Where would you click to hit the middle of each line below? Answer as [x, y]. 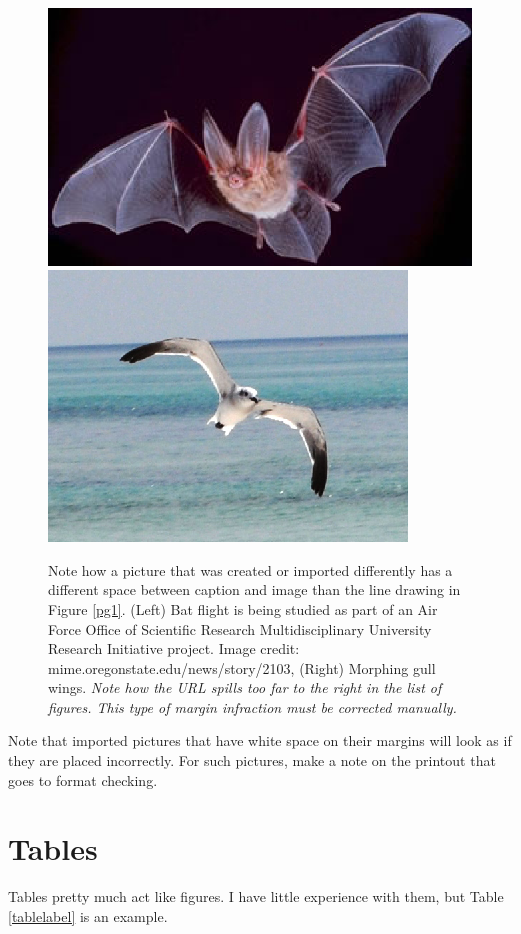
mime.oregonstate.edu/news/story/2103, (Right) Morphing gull [242, 667]
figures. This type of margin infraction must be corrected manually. [252, 706]
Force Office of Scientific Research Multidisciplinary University [240, 628]
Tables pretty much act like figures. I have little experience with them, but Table [256, 896]
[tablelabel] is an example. [88, 915]
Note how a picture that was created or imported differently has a [250, 569]
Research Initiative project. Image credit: [174, 648]
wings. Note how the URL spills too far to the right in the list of [245, 687]
